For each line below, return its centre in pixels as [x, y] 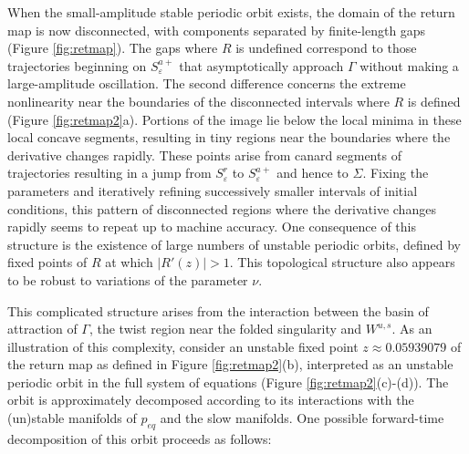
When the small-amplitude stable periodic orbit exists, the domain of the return [231, 12]
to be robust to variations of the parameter [128, 279]
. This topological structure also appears [342, 262]
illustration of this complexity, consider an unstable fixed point [183, 346]
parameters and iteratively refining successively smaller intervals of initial [213, 190]
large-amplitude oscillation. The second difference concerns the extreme [207, 83]
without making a [409, 65]
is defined [434, 101]
